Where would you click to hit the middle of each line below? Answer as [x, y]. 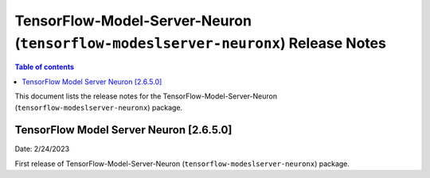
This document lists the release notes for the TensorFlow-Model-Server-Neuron [146, 96]
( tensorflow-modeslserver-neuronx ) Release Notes [200, 43]
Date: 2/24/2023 [42, 149]
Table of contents [45, 67]
